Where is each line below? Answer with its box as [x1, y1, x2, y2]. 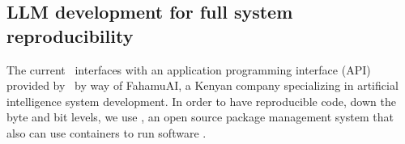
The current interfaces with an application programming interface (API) [6, 61, 371, 78]
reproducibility [6, 23, 134, 48]
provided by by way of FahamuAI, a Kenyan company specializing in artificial [6, 77, 399, 94]
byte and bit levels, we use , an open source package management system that [6, 108, 394, 125]
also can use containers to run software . [6, 124, 207, 141]
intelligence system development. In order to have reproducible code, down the [6, 92, 396, 109]
